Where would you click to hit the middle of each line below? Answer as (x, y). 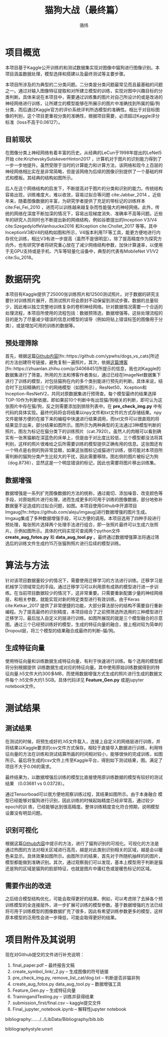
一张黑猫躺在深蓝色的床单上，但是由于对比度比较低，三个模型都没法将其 (88, 438)
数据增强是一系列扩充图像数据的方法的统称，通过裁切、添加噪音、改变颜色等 (84, 493)
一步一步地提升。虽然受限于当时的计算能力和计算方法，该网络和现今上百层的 (84, 165)
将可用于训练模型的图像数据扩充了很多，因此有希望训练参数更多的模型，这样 (84, 911)
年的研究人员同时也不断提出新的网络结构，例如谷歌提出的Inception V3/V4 (81, 219)
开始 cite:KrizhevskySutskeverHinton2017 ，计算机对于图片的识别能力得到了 (83, 159)
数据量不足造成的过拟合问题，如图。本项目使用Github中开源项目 (71, 506)
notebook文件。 (22, 686)
